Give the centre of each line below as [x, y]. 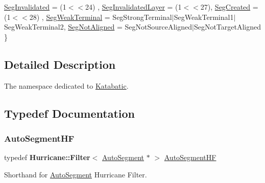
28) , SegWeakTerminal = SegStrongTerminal [101, 17]
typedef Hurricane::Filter [47, 157]
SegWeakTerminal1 [204, 17]
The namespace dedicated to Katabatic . [66, 85]
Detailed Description [60, 64]
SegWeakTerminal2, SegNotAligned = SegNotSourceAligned [98, 27]
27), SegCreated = [229, 7]
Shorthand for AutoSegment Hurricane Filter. [76, 174]
